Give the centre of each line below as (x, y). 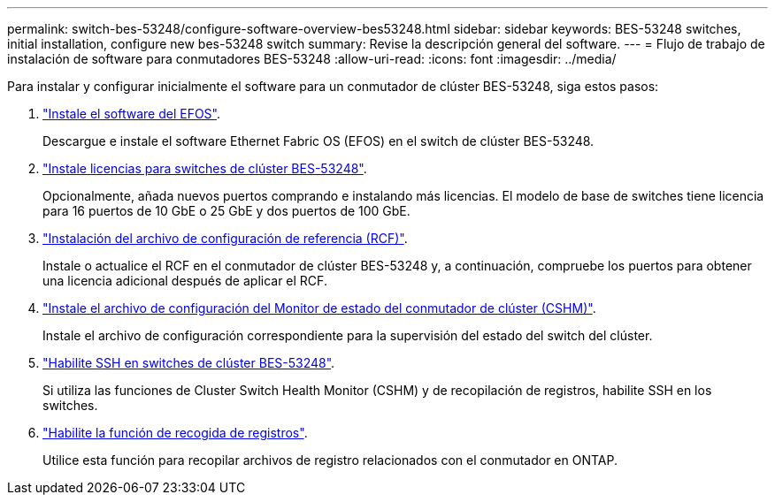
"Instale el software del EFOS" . (132, 114)
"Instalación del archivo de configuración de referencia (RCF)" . (225, 238)
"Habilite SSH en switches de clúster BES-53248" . (189, 363)
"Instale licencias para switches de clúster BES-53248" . (205, 168)
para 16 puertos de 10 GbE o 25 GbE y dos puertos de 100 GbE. (226, 211)
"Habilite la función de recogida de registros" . (175, 433)
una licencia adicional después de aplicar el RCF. (185, 281)
